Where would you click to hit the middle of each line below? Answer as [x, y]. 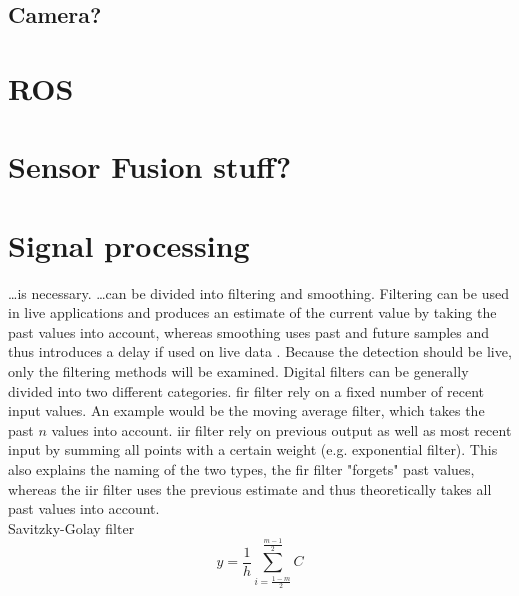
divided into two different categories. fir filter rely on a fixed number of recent [246, 390]
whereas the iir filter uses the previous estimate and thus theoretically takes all [250, 488]
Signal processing [129, 244]
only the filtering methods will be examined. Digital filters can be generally [238, 371]
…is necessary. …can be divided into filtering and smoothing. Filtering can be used [258, 292]
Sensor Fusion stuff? [150, 166]
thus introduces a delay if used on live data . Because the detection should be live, [260, 351]
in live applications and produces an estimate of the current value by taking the [252, 312]
